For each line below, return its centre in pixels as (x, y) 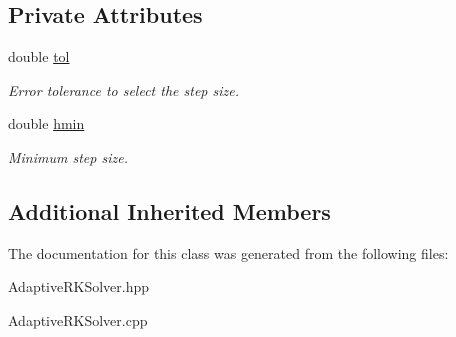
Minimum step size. (68, 156)
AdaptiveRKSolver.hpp (79, 286)
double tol (39, 56)
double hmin (46, 123)
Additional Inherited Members (169, 210)
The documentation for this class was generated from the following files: (228, 252)
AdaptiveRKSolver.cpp (78, 319)
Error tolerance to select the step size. (123, 89)
